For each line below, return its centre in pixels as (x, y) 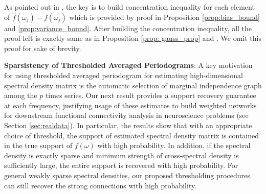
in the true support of (38, 145)
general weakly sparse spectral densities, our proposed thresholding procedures (127, 175)
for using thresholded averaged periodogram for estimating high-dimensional (124, 75)
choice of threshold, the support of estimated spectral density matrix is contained (132, 135)
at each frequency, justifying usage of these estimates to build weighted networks (130, 105)
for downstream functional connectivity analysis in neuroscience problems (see (126, 115)
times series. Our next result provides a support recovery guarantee (151, 95)
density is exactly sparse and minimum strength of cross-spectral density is (121, 155)
